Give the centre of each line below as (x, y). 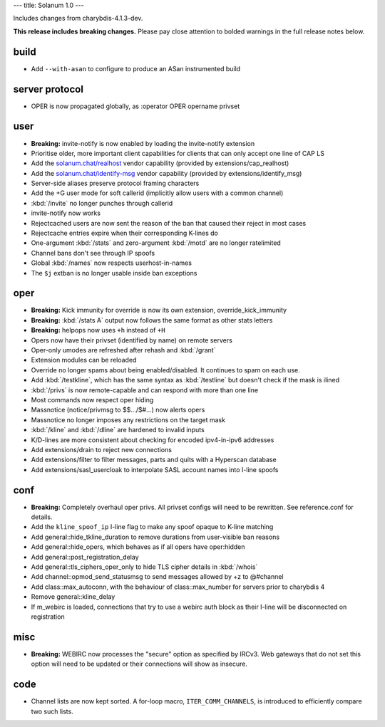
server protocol (48, 89)
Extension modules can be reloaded (84, 360)
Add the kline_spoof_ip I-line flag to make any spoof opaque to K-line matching (152, 527)
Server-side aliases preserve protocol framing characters (115, 183)
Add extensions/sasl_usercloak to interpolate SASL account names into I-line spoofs (155, 469)
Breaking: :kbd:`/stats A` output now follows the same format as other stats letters (152, 320)
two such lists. (52, 711)
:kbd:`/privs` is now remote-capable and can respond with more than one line (145, 390)
